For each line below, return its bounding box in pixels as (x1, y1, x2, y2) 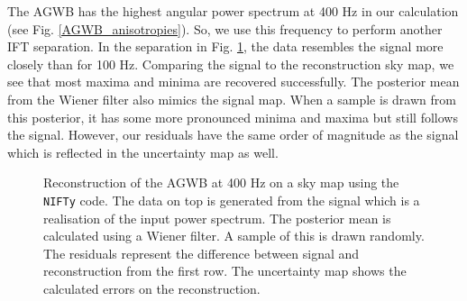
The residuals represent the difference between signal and (43, 243, 360, 262)
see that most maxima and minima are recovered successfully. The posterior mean (7, 72, 460, 91)
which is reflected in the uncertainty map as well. (7, 142, 279, 161)
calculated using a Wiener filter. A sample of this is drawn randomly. (43, 226, 425, 245)
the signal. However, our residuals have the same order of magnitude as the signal (7, 125, 459, 144)
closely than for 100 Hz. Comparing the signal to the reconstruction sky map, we (7, 54, 454, 73)
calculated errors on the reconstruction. (43, 278, 261, 297)
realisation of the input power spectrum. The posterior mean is (43, 208, 391, 227)
